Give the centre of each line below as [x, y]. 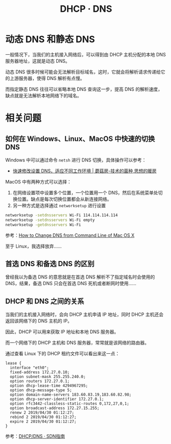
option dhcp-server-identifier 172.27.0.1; [57, 399]
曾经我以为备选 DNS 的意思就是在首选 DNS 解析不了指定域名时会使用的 [80, 277]
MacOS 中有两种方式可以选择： [38, 181]
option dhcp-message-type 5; [41, 390]
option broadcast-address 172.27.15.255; [55, 408]
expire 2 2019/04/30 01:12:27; [43, 422]
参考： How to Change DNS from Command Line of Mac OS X [70, 235]
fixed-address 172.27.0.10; [40, 372]
